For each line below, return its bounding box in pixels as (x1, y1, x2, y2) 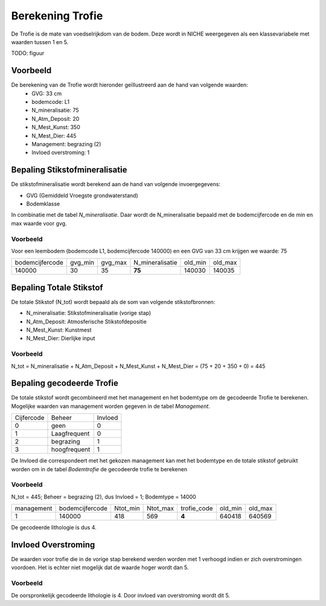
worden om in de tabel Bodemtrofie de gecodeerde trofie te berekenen (11, 465, 187, 472)
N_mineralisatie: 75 (31, 106, 79, 114)
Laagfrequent (51, 430, 90, 438)
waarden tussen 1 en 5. (11, 38, 69, 45)
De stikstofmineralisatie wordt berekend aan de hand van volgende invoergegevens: (11, 181, 220, 188)
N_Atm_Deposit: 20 (31, 115, 80, 122)
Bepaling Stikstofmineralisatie (11, 165, 127, 175)
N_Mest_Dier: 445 (31, 132, 77, 139)
